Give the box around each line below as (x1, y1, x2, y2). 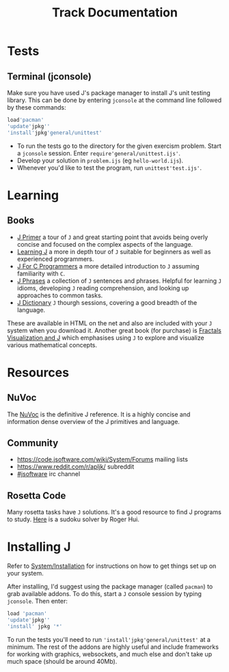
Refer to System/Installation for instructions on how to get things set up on (7, 562, 217, 570)
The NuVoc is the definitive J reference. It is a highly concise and (7, 410, 191, 419)
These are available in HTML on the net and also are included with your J (7, 319, 213, 327)
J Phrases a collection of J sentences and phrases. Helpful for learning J (16, 276, 222, 285)
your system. (7, 569, 44, 577)
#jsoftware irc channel (16, 470, 81, 478)
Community (7, 437, 59, 449)
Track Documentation (52, 5, 178, 21)
